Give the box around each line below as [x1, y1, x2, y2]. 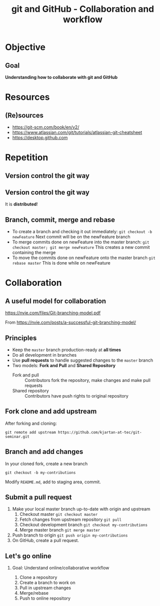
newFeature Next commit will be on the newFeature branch [12, 234, 130, 240]
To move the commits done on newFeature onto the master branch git [12, 255, 156, 261]
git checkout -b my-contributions [5, 470, 76, 475]
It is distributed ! [5, 201, 38, 207]
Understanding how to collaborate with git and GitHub [5, 74, 118, 80]
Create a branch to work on [19, 580, 75, 586]
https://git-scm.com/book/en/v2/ [12, 124, 80, 130]
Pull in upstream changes [19, 585, 71, 591]
